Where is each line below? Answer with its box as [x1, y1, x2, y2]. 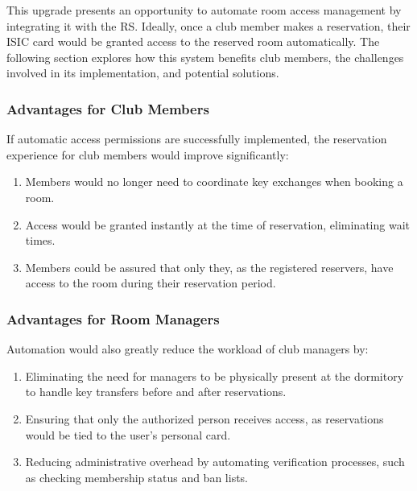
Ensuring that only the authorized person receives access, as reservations [25, 410, 384, 427]
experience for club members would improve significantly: [6, 146, 289, 163]
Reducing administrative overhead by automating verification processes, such [25, 453, 405, 470]
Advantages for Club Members [6, 98, 209, 118]
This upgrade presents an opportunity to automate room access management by [6, 2, 402, 18]
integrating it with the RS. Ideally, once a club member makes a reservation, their [6, 17, 411, 34]
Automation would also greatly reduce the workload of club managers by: [6, 340, 369, 357]
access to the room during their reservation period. [25, 274, 276, 291]
